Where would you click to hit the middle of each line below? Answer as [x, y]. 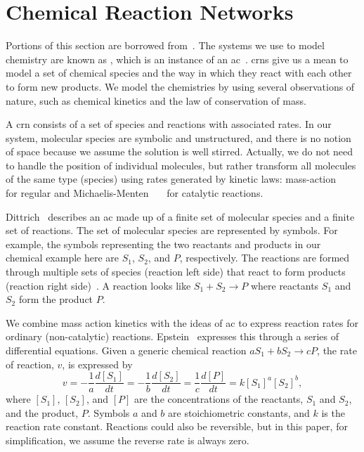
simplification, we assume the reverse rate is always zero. [128, 440]
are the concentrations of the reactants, [219, 399]
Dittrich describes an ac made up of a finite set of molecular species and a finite [180, 216]
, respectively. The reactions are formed [265, 258]
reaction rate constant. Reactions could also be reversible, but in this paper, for [177, 426]
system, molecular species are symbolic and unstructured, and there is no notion [178, 137]
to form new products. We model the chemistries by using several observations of [180, 86]
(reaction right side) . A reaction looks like [98, 285]
